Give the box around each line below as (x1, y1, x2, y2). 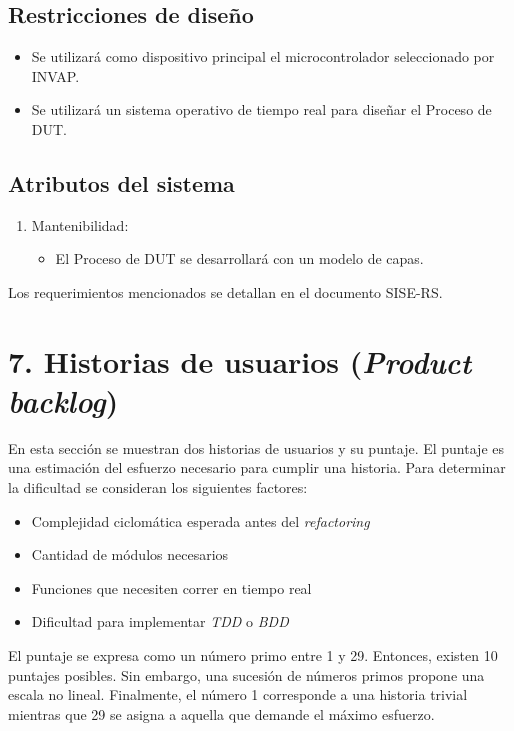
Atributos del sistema (8, 167, 235, 198)
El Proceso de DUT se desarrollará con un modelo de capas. (55, 248, 424, 269)
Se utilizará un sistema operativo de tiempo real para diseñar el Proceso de (31, 99, 492, 120)
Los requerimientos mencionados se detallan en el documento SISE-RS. (8, 281, 443, 302)
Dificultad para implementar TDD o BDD (31, 611, 289, 632)
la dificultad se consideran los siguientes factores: (8, 477, 308, 498)
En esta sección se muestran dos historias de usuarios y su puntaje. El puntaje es (8, 437, 504, 458)
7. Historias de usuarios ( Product (8, 340, 472, 382)
